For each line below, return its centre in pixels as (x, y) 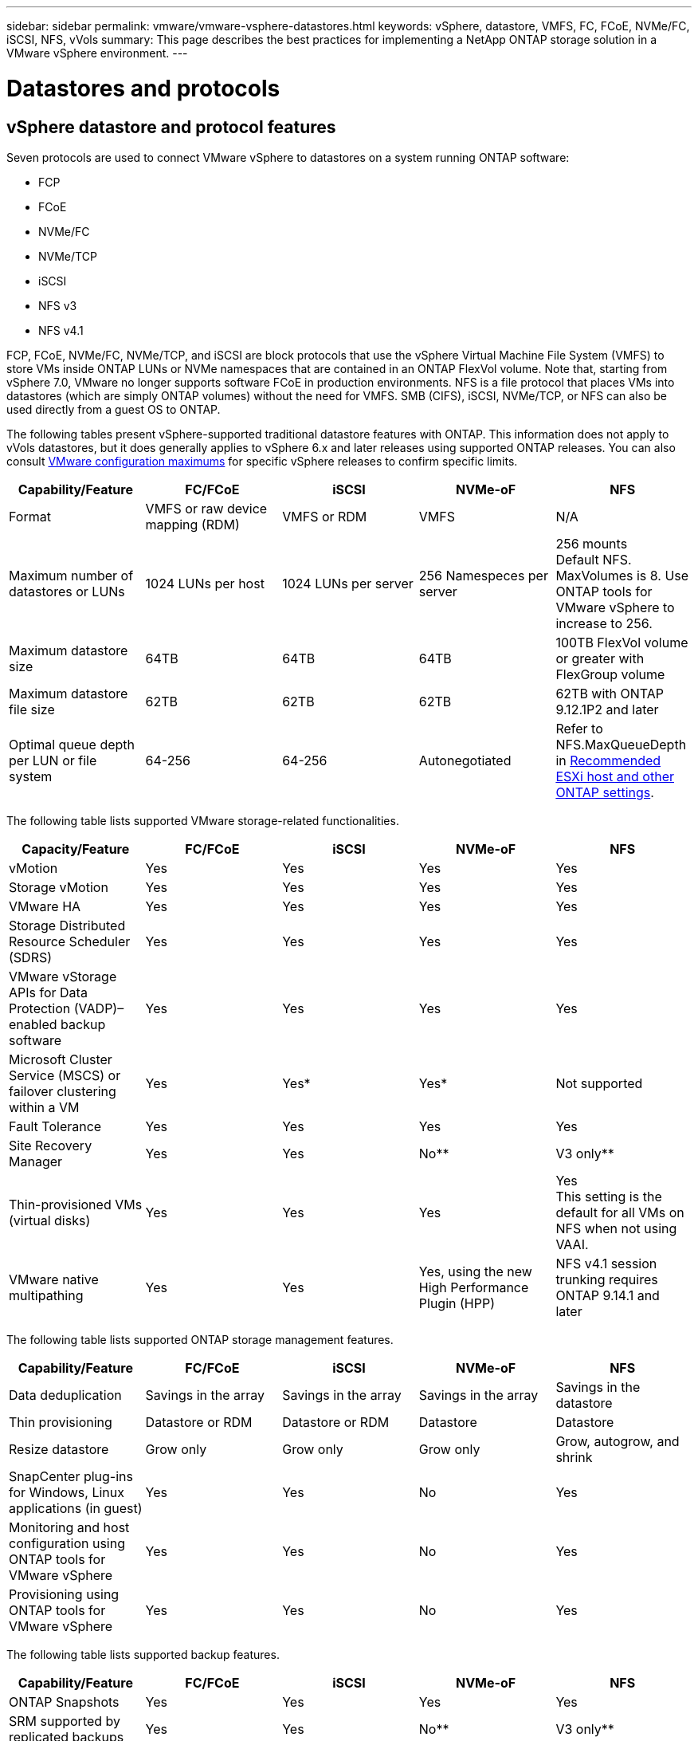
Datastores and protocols (143, 88)
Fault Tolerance (55, 1126)
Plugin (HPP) (457, 1303)
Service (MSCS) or (65, 1075)
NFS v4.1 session (606, 1263)
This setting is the (609, 1196)
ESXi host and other (615, 776)
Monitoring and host (69, 1527)
